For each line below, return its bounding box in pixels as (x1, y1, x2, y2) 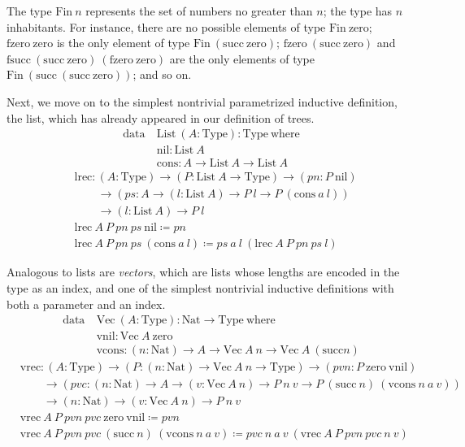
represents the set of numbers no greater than (85, 2, 313, 19)
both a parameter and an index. (7, 295, 166, 312)
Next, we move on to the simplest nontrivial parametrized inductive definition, (7, 93, 398, 110)
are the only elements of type (169, 50, 315, 67)
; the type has (323, 2, 393, 19)
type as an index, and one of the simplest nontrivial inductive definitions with (7, 280, 394, 296)
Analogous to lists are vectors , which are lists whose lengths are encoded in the (7, 263, 400, 280)
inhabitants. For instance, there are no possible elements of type (7, 18, 326, 35)
